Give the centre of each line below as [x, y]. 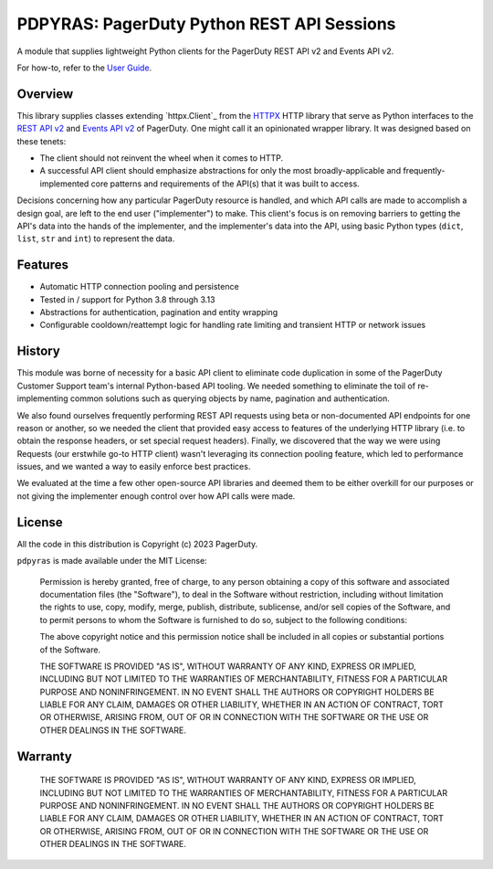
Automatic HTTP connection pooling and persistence [139, 287]
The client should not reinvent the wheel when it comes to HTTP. [162, 158]
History [39, 351]
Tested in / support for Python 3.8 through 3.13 [127, 299]
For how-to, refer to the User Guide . [84, 68]
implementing [42, 398]
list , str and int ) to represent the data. [96, 238]
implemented [64, 184]
